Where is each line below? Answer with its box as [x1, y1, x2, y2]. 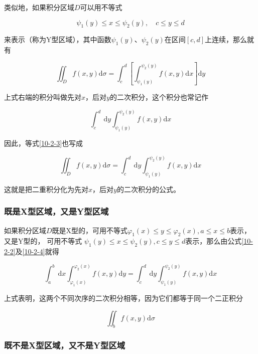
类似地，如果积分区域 [4, 2, 74, 12]
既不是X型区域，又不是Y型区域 [4, 339, 125, 351]
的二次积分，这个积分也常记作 [109, 92, 208, 102]
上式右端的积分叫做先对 [4, 92, 81, 102]
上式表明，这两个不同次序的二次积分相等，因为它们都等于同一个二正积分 [4, 293, 243, 303]
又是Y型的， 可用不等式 [4, 236, 82, 246]
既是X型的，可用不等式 [52, 225, 128, 235]
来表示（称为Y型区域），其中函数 [4, 34, 111, 45]
